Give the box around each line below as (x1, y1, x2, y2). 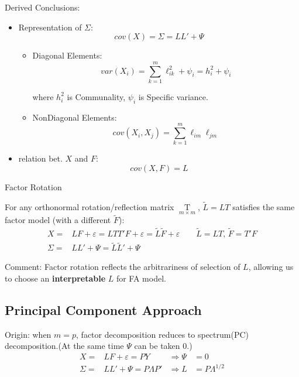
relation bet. (18, 152, 63, 164)
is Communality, (67, 90, 126, 102)
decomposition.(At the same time (5, 340, 124, 352)
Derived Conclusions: (5, 1, 80, 13)
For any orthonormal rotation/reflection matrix (5, 200, 174, 213)
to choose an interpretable (5, 272, 106, 284)
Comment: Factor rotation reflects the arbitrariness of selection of (5, 261, 240, 273)
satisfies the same (232, 200, 295, 213)
